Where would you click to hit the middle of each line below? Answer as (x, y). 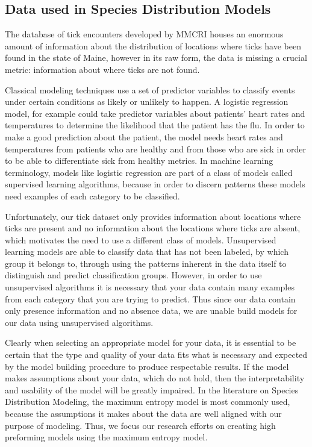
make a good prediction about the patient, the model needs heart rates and (144, 136)
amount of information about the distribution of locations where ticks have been (153, 45)
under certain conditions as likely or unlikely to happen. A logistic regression (147, 102)
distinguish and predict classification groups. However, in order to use (133, 275)
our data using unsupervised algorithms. (79, 322)
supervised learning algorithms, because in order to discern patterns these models (155, 184)
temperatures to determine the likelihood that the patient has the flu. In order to (155, 125)
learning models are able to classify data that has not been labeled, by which (147, 252)
